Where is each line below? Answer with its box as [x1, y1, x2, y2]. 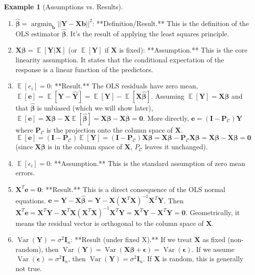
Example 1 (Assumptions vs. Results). [4, 1, 123, 11]
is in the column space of [47, 141, 122, 152]
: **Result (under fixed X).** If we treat [70, 234, 192, 245]
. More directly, [143, 112, 189, 123]
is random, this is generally [162, 253, 244, 264]
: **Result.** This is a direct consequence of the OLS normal [41, 184, 226, 194]
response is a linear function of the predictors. [15, 64, 153, 74]
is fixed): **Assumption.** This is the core [119, 45, 248, 55]
